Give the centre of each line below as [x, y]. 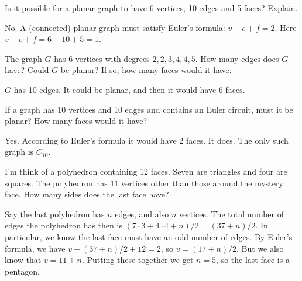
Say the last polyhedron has [55, 214]
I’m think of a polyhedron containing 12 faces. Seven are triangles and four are [146, 171]
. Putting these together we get [138, 260]
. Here [286, 27]
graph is [19, 152]
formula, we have [35, 248]
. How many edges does [237, 58]
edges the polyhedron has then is [64, 225]
